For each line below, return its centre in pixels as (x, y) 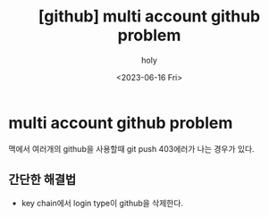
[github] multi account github (149, 17)
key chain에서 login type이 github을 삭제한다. (102, 203)
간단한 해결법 (42, 180)
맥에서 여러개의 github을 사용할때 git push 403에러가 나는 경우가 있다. (132, 148)
